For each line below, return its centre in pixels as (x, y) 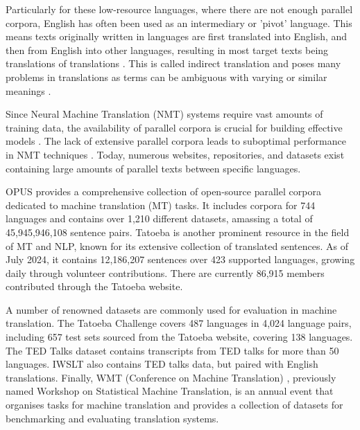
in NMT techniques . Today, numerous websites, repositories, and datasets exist (175, 154)
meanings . (28, 90)
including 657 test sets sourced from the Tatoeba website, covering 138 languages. (179, 337)
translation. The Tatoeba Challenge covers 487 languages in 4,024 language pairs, (179, 323)
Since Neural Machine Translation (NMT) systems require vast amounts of (164, 114)
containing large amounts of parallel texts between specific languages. (153, 168)
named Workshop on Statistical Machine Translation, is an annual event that (170, 391)
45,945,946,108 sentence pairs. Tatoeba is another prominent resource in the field (178, 232)
